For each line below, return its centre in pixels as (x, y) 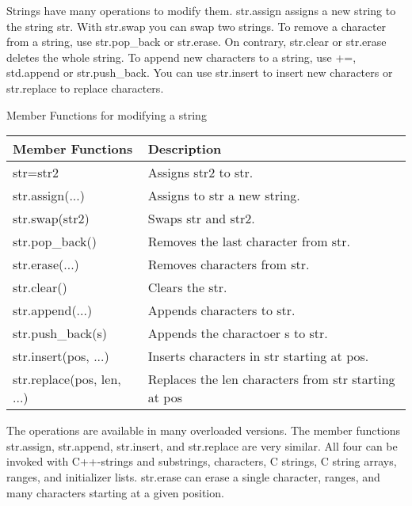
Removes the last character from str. (249, 242)
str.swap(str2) (51, 219)
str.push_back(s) (60, 333)
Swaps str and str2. (201, 219)
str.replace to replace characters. (85, 88)
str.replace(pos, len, (67, 379)
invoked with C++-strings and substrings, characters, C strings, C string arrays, (202, 461)
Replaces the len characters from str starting (271, 379)
